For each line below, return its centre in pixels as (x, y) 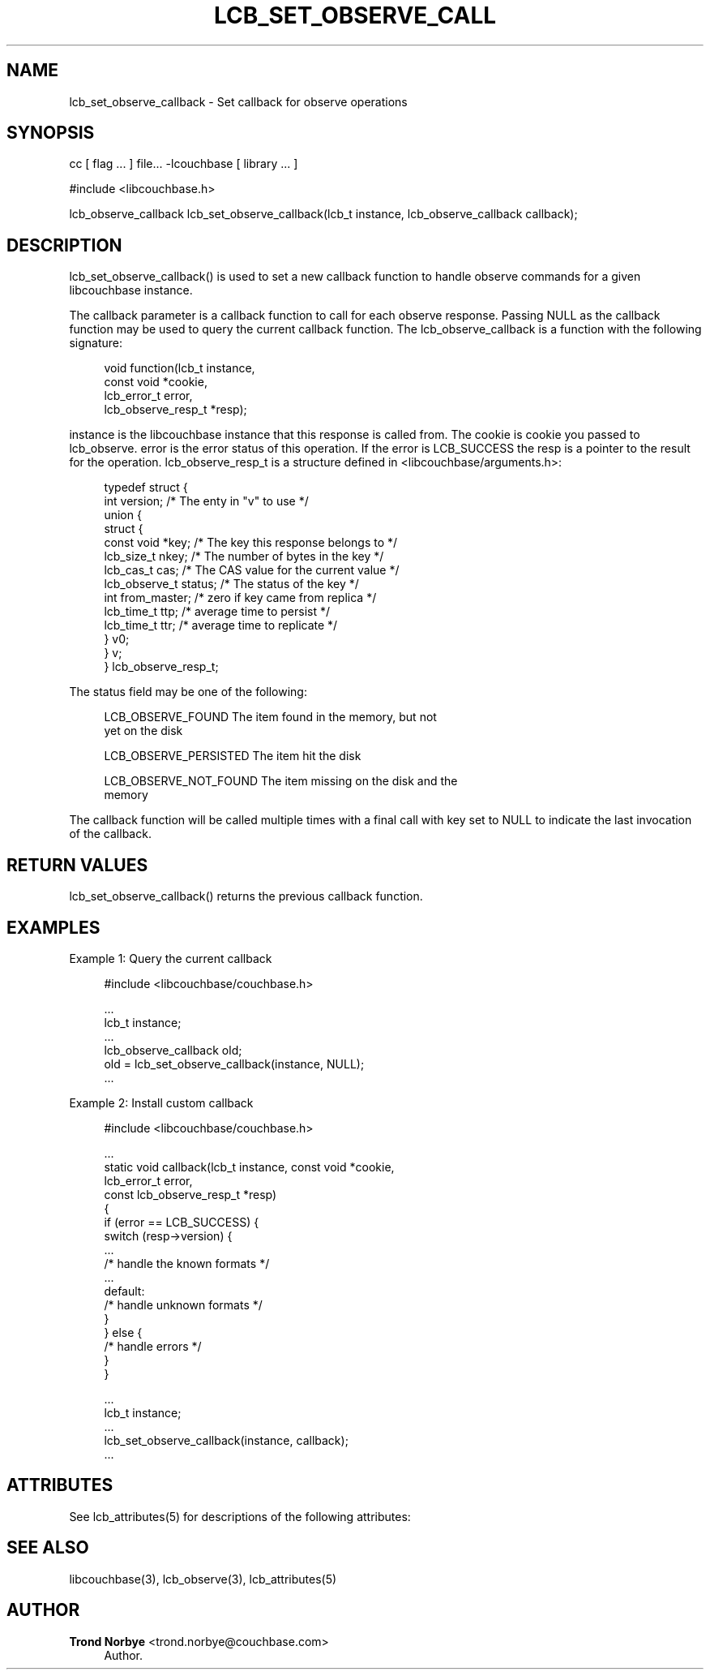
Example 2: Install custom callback (161, 1102)
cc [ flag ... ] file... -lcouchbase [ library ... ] (184, 164)
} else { (123, 1332)
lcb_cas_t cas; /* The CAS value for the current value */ (252, 570)
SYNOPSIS (51, 133)
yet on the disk (143, 731)
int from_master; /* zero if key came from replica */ (240, 598)
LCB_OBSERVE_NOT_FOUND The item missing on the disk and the (281, 781)
